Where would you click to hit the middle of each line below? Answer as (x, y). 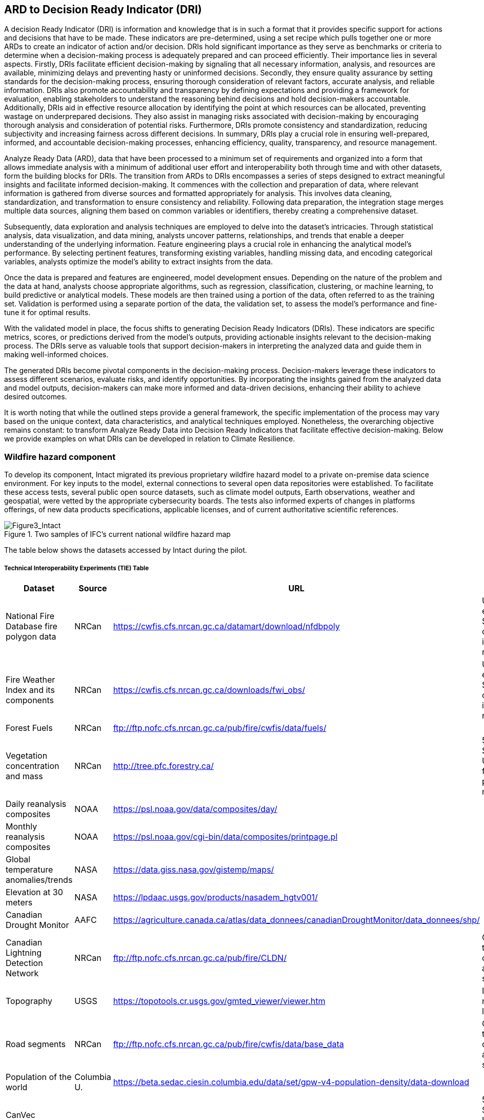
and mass (24, 776)
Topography (29, 1001)
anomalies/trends (39, 880)
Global (18, 859)
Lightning (24, 952)
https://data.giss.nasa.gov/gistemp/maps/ (194, 869)
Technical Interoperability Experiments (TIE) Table (77, 568)
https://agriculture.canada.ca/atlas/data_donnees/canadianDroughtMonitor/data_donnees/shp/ (296, 920)
